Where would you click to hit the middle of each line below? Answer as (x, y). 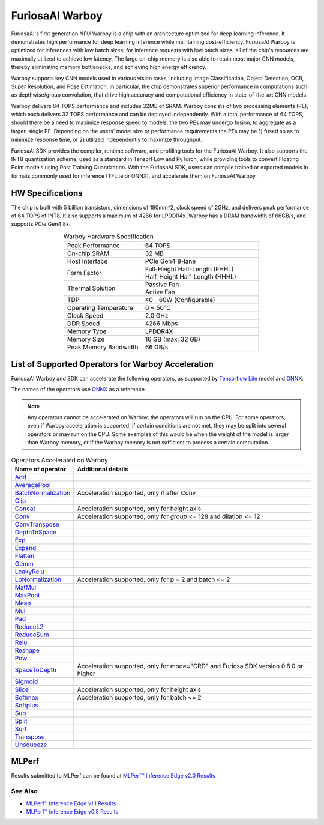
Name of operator (40, 469)
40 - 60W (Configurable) (180, 300)
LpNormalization (38, 579)
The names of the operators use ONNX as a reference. (79, 390)
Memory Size (86, 339)
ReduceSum (32, 635)
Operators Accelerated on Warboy (59, 460)
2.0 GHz (157, 316)
